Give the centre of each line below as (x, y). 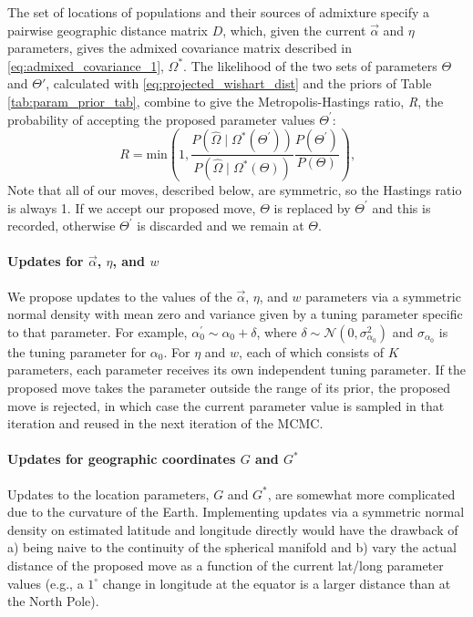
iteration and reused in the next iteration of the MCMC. (165, 423)
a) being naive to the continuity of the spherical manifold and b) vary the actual (232, 547)
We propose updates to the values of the (120, 296)
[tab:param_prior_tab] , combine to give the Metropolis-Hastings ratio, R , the (226, 101)
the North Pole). (53, 601)
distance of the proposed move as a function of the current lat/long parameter (226, 565)
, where (277, 331)
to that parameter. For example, (98, 331)
